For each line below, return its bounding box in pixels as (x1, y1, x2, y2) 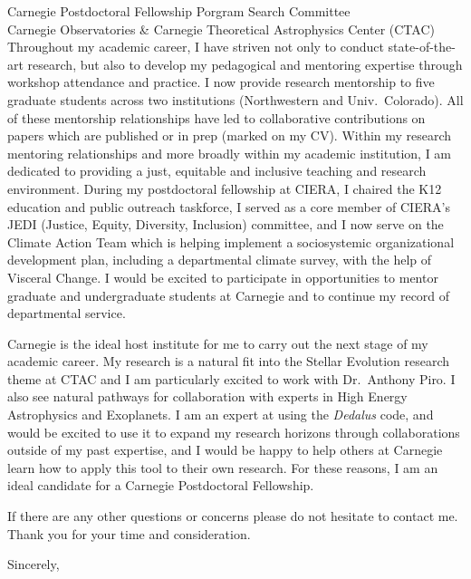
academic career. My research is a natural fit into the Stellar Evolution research (7, 352, 449, 371)
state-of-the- (388, 37, 456, 56)
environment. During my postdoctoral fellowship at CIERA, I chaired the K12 (7, 179, 442, 198)
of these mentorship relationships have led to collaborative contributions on (7, 108, 426, 127)
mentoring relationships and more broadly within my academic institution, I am (7, 143, 452, 162)
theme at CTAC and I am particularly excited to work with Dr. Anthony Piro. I (7, 369, 456, 388)
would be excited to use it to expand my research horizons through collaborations (7, 422, 460, 441)
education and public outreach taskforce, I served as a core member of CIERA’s (7, 197, 450, 216)
